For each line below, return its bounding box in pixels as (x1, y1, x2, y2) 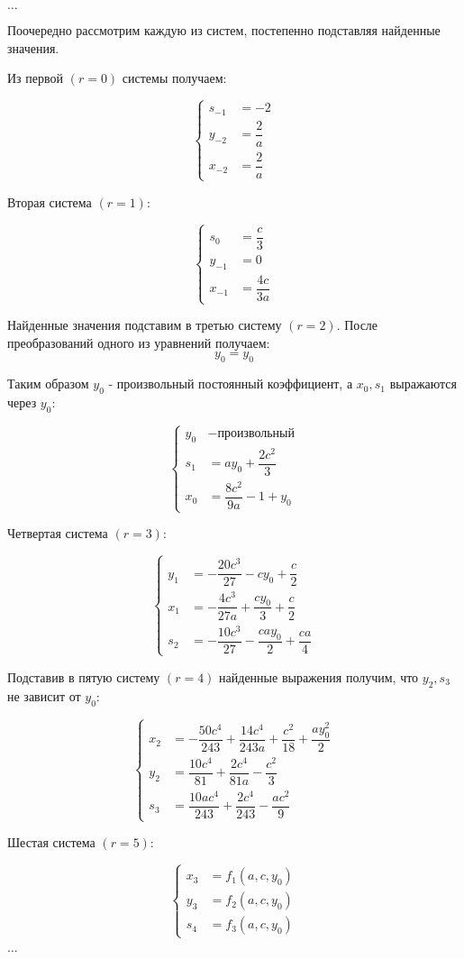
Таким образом (7, 374, 89, 393)
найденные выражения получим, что (219, 667, 419, 686)
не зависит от (7, 686, 81, 705)
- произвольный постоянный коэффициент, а (108, 374, 353, 393)
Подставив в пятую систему (7, 667, 160, 686)
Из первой (7, 68, 64, 87)
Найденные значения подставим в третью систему (7, 315, 282, 334)
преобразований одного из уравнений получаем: (7, 333, 270, 352)
